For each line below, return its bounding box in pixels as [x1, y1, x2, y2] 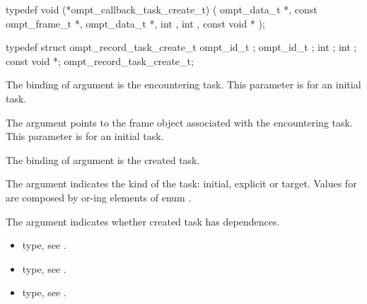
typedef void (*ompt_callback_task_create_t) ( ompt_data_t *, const [6, 2, 318, 16]
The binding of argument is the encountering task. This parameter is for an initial [6, 77, 361, 92]
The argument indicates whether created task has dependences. [6, 214, 280, 228]
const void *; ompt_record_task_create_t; [6, 53, 194, 68]
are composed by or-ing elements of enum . [6, 189, 192, 204]
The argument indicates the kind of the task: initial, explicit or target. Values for [6, 176, 357, 191]
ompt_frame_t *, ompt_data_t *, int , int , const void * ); [6, 16, 265, 30]
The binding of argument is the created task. [6, 152, 200, 167]
